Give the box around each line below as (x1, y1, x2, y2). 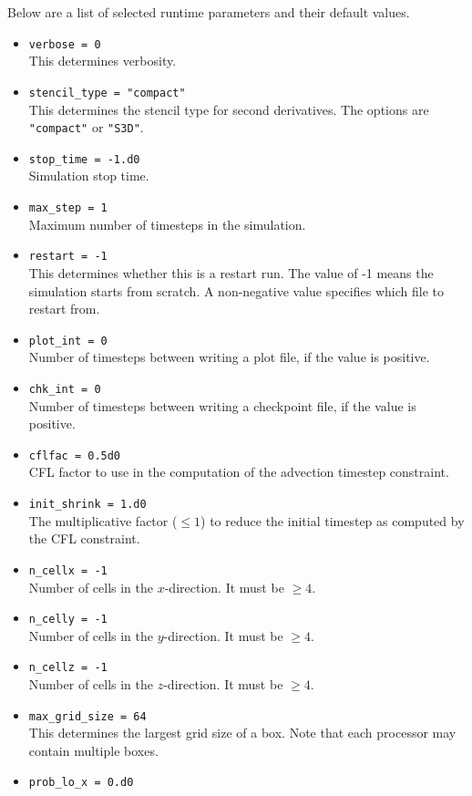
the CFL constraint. (28, 529, 140, 548)
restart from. (28, 299, 100, 318)
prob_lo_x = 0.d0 (28, 776, 134, 790)
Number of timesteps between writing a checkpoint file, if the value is (28, 396, 416, 415)
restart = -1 (28, 250, 108, 264)
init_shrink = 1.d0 (28, 498, 147, 512)
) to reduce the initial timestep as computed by (200, 511, 465, 530)
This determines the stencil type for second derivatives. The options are (28, 99, 429, 119)
